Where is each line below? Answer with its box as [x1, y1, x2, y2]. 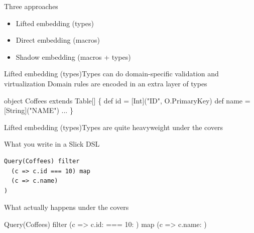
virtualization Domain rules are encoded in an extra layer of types [4, 78, 207, 88]
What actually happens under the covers [4, 202, 129, 212]
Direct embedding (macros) [16, 35, 100, 45]
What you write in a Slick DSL [4, 139, 100, 149]
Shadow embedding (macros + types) [16, 51, 131, 62]
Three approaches [4, 1, 58, 11]
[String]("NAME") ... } [4, 105, 73, 115]
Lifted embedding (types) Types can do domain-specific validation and [4, 68, 219, 79]
